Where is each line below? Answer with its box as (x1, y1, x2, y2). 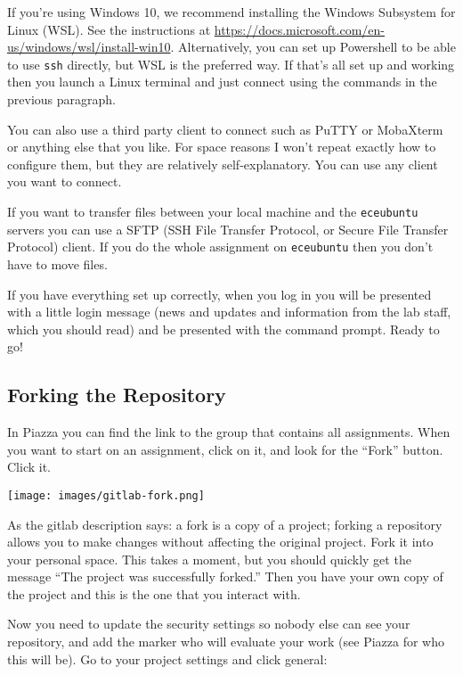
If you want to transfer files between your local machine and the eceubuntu (7, 202, 418, 220)
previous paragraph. (7, 90, 116, 109)
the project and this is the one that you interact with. (7, 584, 301, 603)
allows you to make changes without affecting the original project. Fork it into (7, 532, 434, 551)
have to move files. (7, 254, 108, 273)
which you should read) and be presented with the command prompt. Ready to (7, 319, 440, 338)
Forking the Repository (7, 381, 226, 408)
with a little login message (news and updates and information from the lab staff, (7, 302, 451, 321)
